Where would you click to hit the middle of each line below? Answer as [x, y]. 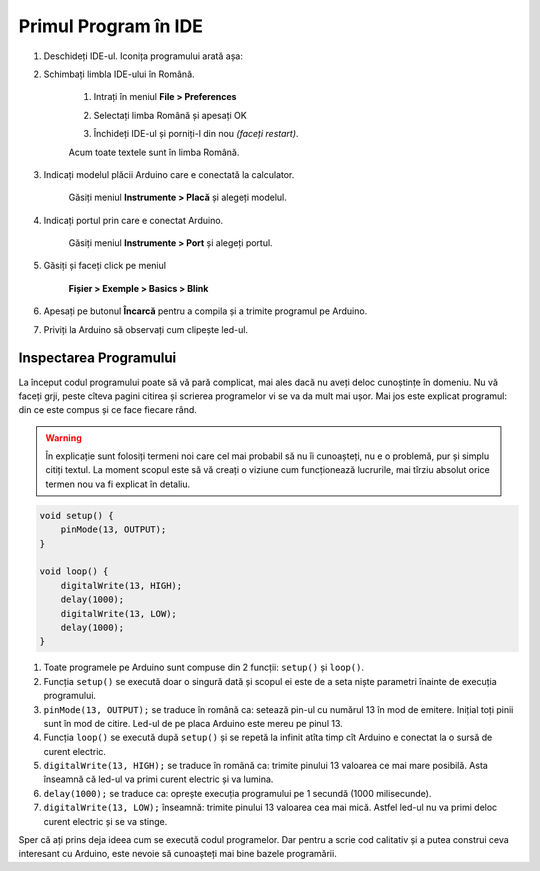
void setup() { [76, 515]
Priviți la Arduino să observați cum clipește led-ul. [146, 329]
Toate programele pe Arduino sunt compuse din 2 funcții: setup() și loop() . [204, 667]
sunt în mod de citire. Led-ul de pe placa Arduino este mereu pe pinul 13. [193, 723]
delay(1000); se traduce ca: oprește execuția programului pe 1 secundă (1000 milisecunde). [237, 793]
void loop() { [74, 571]
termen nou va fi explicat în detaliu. [118, 484]
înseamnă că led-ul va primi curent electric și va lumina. [158, 779]
